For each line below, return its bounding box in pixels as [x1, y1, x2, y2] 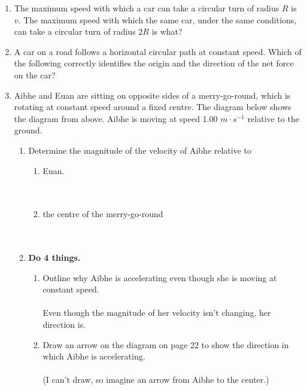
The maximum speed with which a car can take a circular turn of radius [14, 2, 279, 14]
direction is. [42, 318, 86, 331]
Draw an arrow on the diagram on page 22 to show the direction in [42, 338, 289, 351]
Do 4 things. [28, 251, 81, 264]
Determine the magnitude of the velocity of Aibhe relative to [28, 144, 252, 156]
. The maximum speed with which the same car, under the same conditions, [18, 13, 297, 26]
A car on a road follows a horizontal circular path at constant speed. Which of [14, 45, 302, 57]
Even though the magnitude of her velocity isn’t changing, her [42, 306, 271, 319]
